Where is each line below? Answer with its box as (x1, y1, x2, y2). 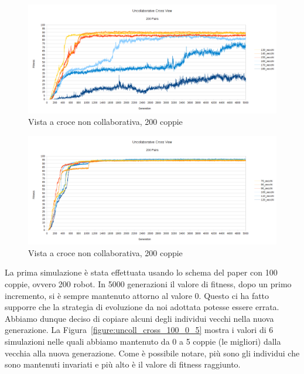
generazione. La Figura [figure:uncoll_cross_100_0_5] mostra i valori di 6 (5, 324, 274, 336)
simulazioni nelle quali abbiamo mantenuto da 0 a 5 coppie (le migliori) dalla (5, 335, 281, 347)
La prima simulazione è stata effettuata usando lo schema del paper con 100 (5, 266, 278, 278)
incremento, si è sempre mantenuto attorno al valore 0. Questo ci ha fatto (5, 289, 269, 301)
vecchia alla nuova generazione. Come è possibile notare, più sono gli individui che (5, 346, 300, 359)
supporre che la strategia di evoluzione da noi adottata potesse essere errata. (5, 301, 279, 313)
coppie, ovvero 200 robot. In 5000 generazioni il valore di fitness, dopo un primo (5, 277, 292, 290)
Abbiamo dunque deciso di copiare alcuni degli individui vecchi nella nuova (5, 312, 274, 324)
